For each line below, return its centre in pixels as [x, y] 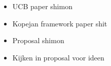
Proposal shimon [38, 40]
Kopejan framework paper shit [60, 23]
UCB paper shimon [42, 6]
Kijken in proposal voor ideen [58, 57]
